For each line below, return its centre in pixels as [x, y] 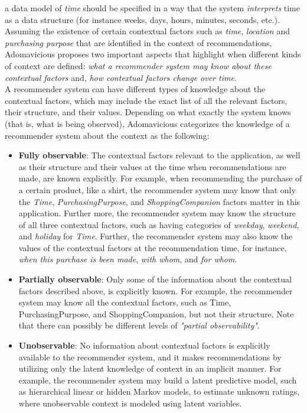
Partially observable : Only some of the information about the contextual [155, 279]
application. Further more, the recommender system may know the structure [157, 213]
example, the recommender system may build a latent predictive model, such [158, 380]
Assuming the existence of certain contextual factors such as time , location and [147, 31]
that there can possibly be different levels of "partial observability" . [139, 325]
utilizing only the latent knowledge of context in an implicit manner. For [150, 368]
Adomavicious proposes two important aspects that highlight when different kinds [153, 54]
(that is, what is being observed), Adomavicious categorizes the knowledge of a [147, 123]
